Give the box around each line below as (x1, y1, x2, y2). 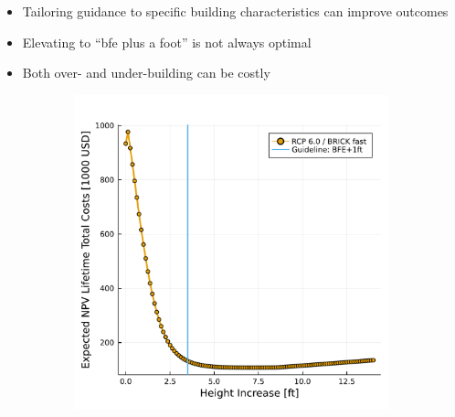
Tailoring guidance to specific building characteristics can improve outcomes (22, 2, 449, 20)
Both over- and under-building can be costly (22, 63, 270, 82)
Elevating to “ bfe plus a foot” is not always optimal (22, 32, 312, 51)
